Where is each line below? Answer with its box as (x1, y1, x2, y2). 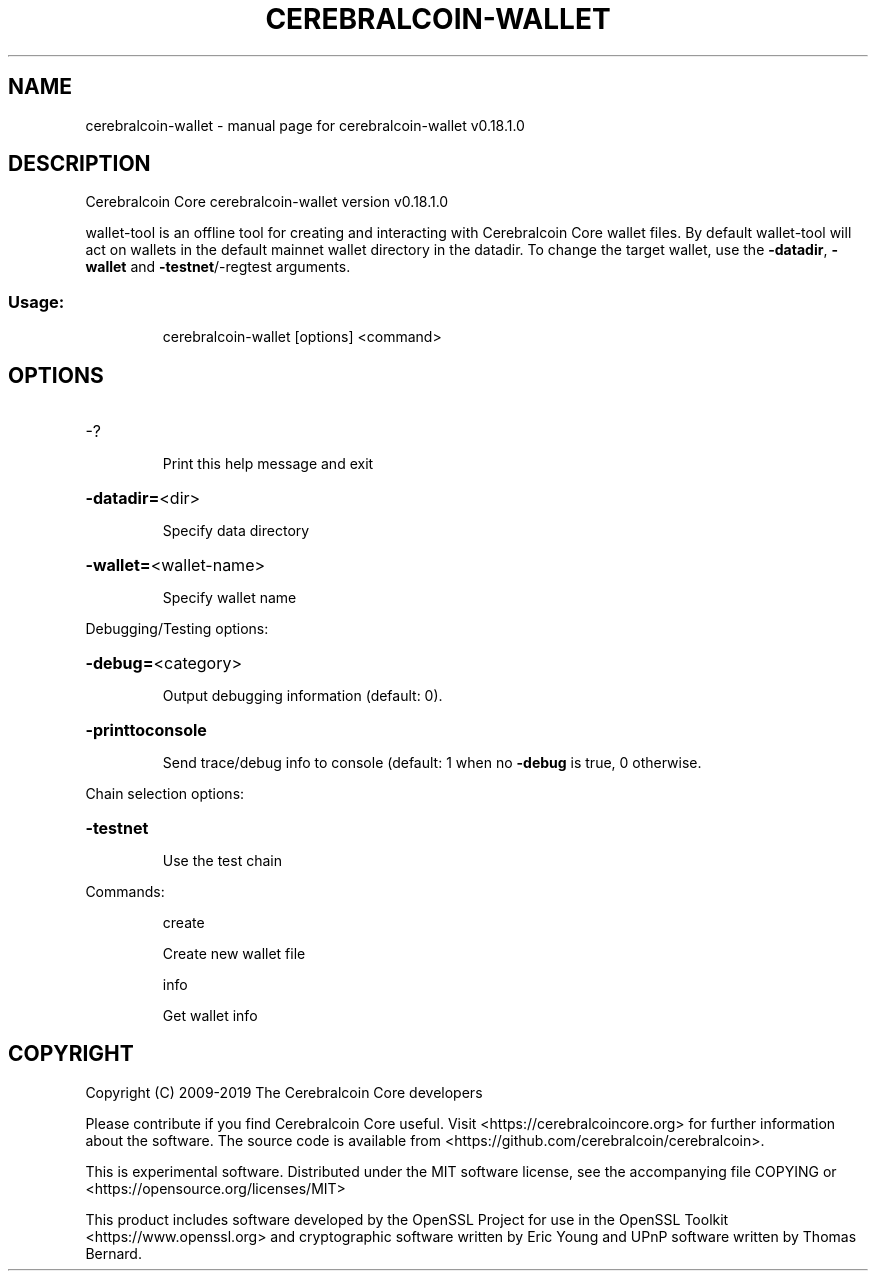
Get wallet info (162, 1007, 258, 1025)
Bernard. (85, 1244, 142, 1262)
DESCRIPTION (8, 151, 151, 177)
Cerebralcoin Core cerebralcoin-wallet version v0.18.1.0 (85, 193, 449, 211)
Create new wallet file (162, 945, 306, 963)
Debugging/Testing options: (85, 620, 269, 638)
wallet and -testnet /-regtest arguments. (85, 258, 351, 276)
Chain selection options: (85, 785, 245, 803)
